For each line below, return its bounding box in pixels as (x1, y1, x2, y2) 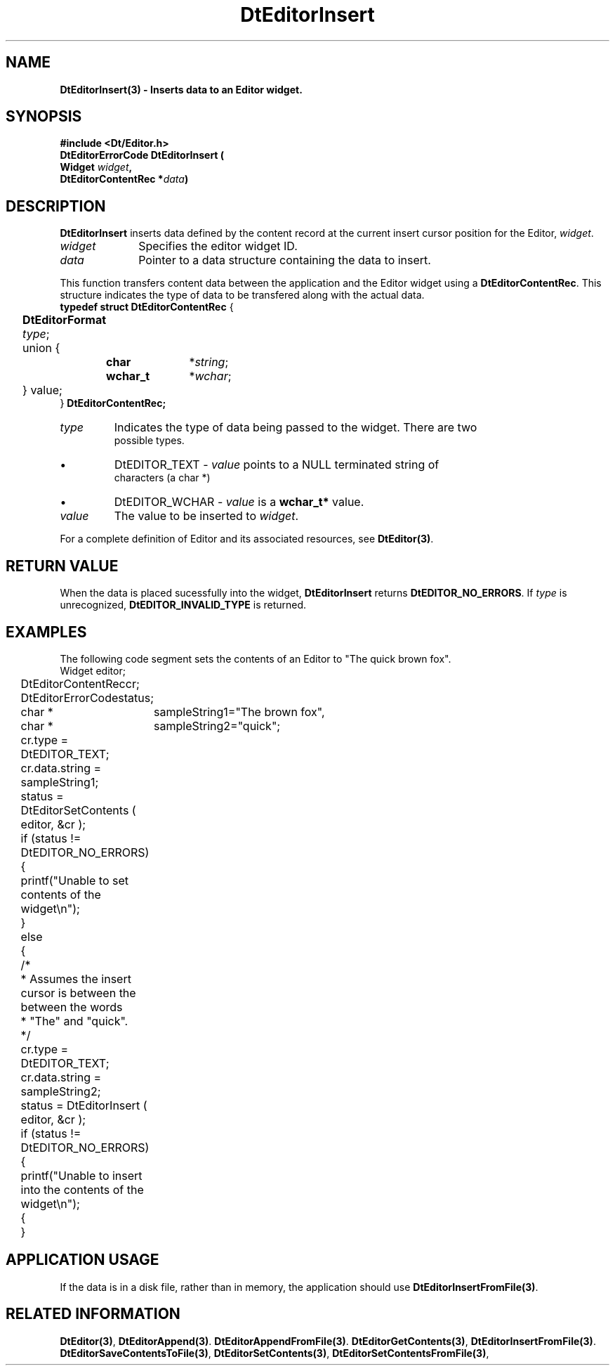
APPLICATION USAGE (6, 1251, 159, 1269)
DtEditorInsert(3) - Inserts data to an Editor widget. (60, 83, 303, 96)
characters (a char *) (114, 472, 211, 484)
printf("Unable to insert (20, 1168, 143, 1183)
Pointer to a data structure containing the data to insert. (138, 253, 431, 268)
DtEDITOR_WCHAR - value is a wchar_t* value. (114, 495, 364, 509)
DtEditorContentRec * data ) (60, 173, 189, 186)
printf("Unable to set (20, 873, 128, 888)
